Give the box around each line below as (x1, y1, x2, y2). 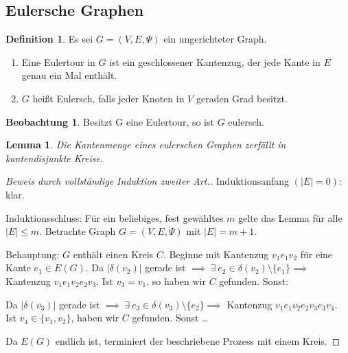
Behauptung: (5, 247, 60, 261)
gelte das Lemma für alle (238, 210, 343, 225)
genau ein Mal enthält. (21, 68, 117, 82)
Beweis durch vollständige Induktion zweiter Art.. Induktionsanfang (5, 174, 290, 188)
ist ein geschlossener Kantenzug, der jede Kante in (109, 54, 321, 69)
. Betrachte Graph (39, 224, 116, 238)
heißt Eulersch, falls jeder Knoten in (32, 91, 185, 105)
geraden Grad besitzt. (196, 91, 288, 105)
